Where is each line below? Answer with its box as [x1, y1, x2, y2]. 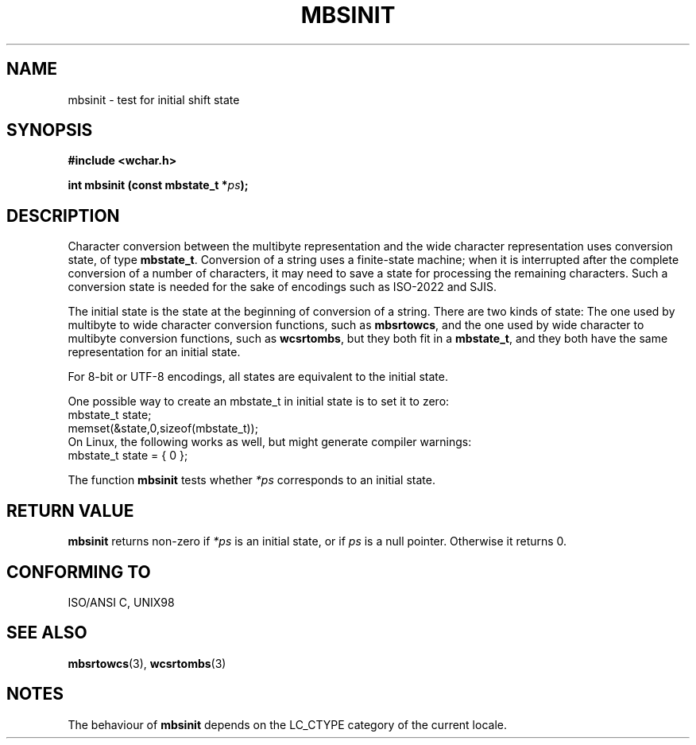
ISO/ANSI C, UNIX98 [68, 595, 175, 609]
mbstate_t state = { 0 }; [68, 448, 188, 463]
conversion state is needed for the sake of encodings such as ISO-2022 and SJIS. [68, 280, 497, 294]
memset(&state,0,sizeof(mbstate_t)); [68, 421, 258, 436]
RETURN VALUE [6, 500, 134, 521]
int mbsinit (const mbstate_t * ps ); [68, 178, 249, 192]
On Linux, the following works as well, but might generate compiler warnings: [68, 435, 472, 449]
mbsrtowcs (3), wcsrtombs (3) [68, 656, 226, 670]
